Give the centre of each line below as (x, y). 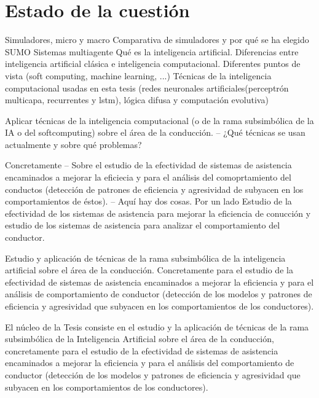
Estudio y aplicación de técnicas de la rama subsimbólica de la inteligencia (145, 258)
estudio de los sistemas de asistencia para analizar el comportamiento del (143, 225)
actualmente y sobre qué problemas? (73, 144)
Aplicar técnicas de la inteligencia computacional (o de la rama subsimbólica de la (159, 120)
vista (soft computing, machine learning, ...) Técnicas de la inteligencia (138, 75)
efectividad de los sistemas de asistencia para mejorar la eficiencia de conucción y (158, 213)
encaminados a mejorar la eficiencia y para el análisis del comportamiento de (150, 363)
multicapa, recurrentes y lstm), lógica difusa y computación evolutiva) (137, 100)
